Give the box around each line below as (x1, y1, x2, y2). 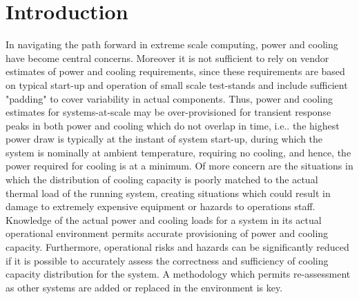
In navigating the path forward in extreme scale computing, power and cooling (6, 37, 338, 52)
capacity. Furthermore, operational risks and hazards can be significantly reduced (6, 240, 349, 254)
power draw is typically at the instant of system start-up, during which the (6, 132, 323, 146)
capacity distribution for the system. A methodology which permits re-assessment (6, 267, 351, 281)
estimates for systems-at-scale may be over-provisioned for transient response (6, 105, 331, 119)
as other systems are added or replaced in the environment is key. (6, 280, 283, 294)
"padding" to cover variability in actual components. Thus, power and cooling (6, 91, 333, 105)
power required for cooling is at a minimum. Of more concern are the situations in (6, 158, 353, 173)
